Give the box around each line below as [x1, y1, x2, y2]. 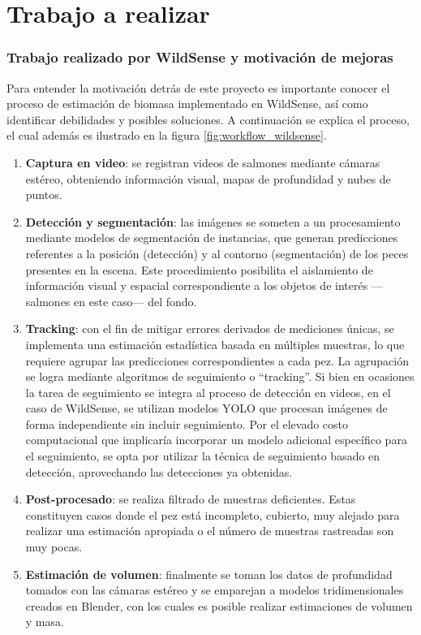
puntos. [25, 186, 62, 203]
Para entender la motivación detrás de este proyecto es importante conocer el [6, 79, 390, 96]
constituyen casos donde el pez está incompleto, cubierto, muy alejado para [25, 506, 400, 523]
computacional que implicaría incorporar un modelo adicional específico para [25, 431, 407, 448]
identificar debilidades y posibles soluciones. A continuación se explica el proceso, [6, 110, 410, 127]
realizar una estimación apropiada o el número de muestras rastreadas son [25, 522, 394, 539]
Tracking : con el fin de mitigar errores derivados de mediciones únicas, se [25, 320, 394, 337]
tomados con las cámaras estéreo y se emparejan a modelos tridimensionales [25, 581, 404, 598]
